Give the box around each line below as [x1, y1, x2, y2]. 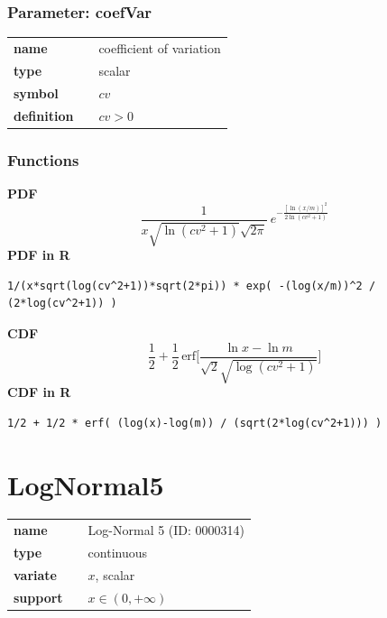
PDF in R [7, 245, 70, 264]
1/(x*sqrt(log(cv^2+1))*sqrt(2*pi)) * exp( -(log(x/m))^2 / [7, 279, 376, 292]
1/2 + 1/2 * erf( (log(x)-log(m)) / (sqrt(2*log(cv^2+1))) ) [7, 416, 382, 429]
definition [14, 106, 74, 125]
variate [14, 565, 57, 584]
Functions [7, 148, 79, 171]
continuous [88, 543, 148, 562]
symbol [14, 83, 59, 102]
